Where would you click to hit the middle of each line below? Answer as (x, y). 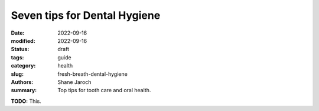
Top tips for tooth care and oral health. (104, 90)
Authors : (22, 82)
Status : (20, 49)
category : (23, 66)
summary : (24, 90)
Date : (18, 33)
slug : (17, 74)
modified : (23, 41)
